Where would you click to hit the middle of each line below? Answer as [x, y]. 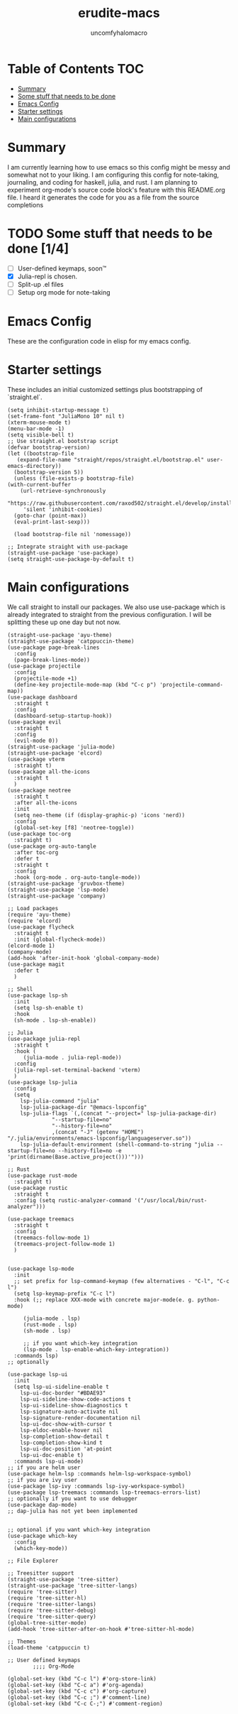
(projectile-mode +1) [46, 678]
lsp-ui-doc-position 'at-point [66, 1449]
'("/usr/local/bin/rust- [171, 1200]
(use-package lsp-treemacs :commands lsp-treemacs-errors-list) [104, 1492]
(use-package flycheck [41, 927]
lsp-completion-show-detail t [65, 1436]
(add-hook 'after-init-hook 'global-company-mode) [84, 958]
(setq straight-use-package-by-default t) [71, 559]
